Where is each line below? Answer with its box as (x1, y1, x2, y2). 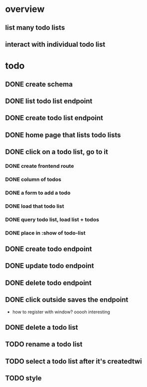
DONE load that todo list (5, 203, 64, 210)
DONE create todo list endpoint (5, 114, 104, 123)
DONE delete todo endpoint (5, 278, 92, 287)
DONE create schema (5, 80, 73, 88)
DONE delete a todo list (5, 323, 78, 332)
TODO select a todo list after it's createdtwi (5, 357, 142, 366)
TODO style (5, 374, 42, 383)
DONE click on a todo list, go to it (5, 148, 108, 156)
